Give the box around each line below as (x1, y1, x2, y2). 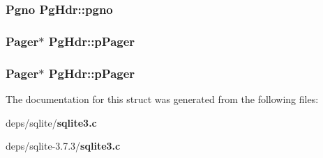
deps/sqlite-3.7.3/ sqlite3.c (6, 139, 121, 153)
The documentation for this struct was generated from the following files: (6, 91, 319, 106)
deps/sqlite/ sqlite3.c (6, 115, 97, 129)
